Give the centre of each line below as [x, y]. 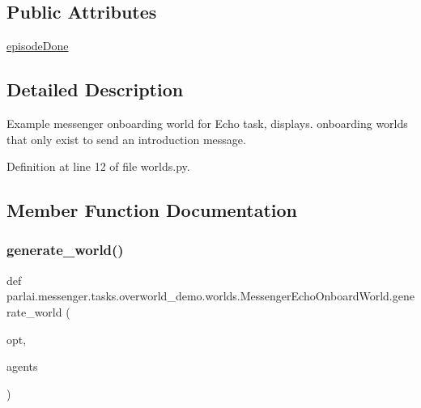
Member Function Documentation [152, 210]
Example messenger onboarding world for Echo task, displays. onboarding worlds [207, 123]
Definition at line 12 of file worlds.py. [98, 166]
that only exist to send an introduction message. [126, 139]
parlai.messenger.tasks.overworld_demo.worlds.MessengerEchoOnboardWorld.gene [210, 296]
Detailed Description [95, 89]
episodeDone [38, 46]
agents [22, 366]
